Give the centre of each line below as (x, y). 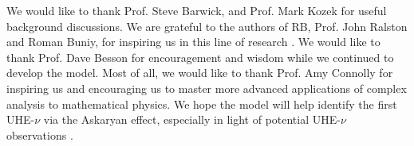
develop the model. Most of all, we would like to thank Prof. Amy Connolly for (200, 73)
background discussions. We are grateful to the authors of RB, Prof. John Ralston (207, 26)
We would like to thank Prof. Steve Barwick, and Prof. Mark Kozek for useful (197, 10)
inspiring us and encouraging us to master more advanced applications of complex (207, 88)
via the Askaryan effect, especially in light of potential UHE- (192, 119)
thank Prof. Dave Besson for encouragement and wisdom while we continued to (200, 57)
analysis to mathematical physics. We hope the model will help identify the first (202, 104)
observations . (40, 134)
